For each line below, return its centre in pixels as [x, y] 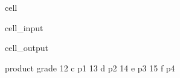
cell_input [24, 27]
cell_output [27, 48]
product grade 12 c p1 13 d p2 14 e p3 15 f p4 [90, 67]
